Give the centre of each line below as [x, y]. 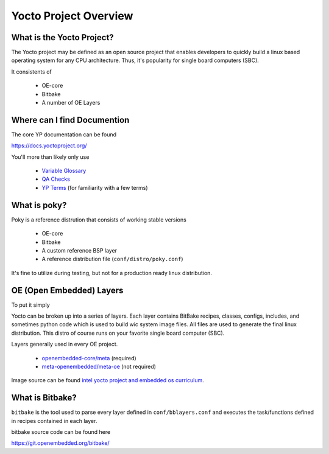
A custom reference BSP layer [80, 250]
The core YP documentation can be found [64, 134]
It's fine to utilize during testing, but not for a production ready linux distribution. [112, 273]
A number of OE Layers [71, 103]
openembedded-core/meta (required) [89, 358]
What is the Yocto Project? [62, 37]
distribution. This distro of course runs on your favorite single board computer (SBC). [118, 333]
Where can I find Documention [70, 120]
